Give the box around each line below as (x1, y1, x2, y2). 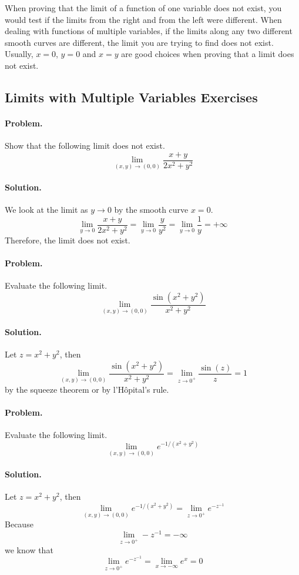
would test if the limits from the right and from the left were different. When (5, 13, 282, 25)
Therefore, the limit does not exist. (5, 233, 130, 246)
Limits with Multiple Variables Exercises (5, 88, 258, 106)
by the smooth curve (114, 203, 189, 216)
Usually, (5, 48, 33, 60)
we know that (5, 543, 53, 556)
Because (5, 518, 33, 530)
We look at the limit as (5, 203, 88, 216)
